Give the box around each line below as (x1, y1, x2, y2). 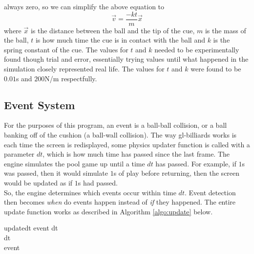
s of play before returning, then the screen (113, 168, 240, 178)
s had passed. (78, 177, 118, 187)
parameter (4, 149, 35, 159)
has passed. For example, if (155, 158, 236, 168)
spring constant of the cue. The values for (4, 44, 128, 54)
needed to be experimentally (154, 44, 239, 54)
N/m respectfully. (44, 73, 97, 83)
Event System (4, 97, 75, 112)
